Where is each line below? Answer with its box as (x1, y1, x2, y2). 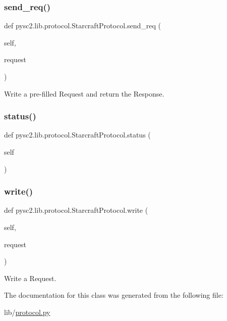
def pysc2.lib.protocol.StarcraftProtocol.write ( (4, 205, 148, 215)
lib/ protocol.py (4, 306, 50, 317)
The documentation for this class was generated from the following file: (4, 290, 223, 300)
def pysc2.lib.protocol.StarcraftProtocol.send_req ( (4, 20, 161, 31)
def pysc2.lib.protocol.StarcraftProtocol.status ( (4, 129, 151, 140)
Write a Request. (4, 272, 56, 283)
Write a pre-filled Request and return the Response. (4, 88, 164, 99)
